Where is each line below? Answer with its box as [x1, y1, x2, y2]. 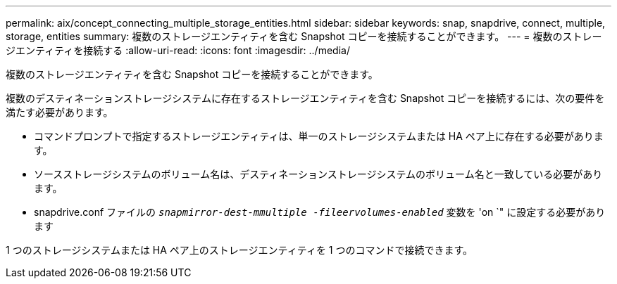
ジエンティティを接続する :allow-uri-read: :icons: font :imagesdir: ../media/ [6, 44, 350, 56]
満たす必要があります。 [6, 106, 113, 118]
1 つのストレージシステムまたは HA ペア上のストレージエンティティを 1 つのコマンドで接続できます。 [6, 244, 473, 256]
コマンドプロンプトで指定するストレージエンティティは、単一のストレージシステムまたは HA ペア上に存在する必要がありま [34, 130, 604, 142]
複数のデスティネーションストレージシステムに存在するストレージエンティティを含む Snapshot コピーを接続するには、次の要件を [6, 92, 605, 104]
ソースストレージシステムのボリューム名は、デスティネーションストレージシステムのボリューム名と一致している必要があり [34, 168, 603, 180]
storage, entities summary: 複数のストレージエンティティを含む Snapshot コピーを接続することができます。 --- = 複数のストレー [6, 30, 602, 42]
